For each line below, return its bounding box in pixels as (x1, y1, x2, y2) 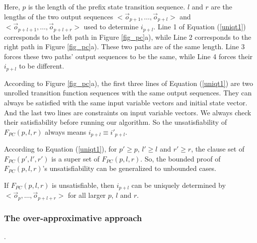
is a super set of (51, 153, 100, 163)
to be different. (19, 61, 64, 71)
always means (45, 126, 86, 137)
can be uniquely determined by (131, 179, 226, 190)
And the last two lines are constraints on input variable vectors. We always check (4, 107, 252, 117)
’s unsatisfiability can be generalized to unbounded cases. (42, 163, 216, 173)
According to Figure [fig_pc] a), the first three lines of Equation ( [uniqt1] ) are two (4, 78, 253, 88)
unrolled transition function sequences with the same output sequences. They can (4, 87, 252, 98)
